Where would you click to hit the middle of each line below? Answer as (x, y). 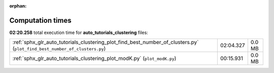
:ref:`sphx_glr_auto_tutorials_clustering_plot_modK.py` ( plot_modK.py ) (94, 58)
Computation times (40, 20)
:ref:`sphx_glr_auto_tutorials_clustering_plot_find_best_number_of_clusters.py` (106, 42)
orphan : (18, 6)
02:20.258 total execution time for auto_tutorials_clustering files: (79, 32)
